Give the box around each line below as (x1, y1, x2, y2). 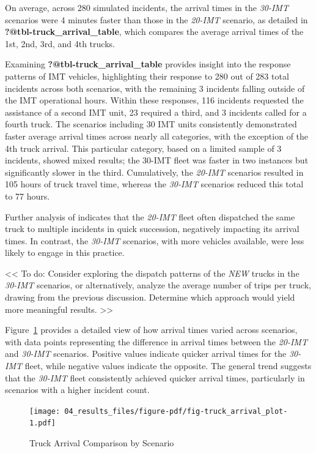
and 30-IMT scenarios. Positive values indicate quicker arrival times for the (5, 347, 287, 360)
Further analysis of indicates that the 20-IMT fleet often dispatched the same (5, 210, 295, 223)
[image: (29, 406, 61, 416)
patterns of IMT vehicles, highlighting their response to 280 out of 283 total (5, 69, 289, 82)
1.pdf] (29, 419, 56, 428)
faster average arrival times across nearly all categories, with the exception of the (5, 129, 309, 142)
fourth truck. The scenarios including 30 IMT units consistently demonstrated (5, 118, 297, 130)
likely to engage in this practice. (5, 246, 125, 259)
